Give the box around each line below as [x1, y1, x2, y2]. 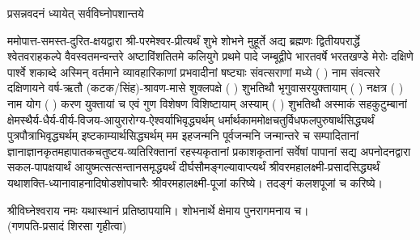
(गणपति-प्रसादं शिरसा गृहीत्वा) [7, 217, 127, 234]
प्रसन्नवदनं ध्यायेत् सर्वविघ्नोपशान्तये [7, 5, 144, 21]
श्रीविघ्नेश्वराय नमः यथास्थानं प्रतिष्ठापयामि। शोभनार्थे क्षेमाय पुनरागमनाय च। [7, 201, 309, 218]
